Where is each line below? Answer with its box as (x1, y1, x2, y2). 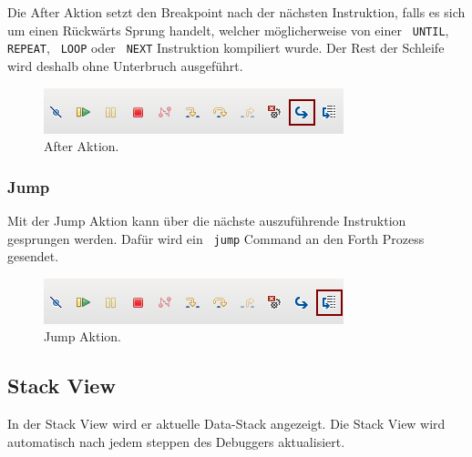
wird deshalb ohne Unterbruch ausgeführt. (7, 56, 243, 75)
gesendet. (7, 247, 59, 266)
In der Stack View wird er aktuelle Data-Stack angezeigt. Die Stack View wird (7, 414, 446, 433)
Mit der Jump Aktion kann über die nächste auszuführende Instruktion (7, 210, 406, 229)
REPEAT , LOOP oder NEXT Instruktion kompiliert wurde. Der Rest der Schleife (7, 38, 445, 57)
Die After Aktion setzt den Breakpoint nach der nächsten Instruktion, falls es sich (7, 3, 466, 21)
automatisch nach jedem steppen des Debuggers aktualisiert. (7, 432, 345, 451)
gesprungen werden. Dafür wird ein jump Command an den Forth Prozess (7, 228, 425, 248)
